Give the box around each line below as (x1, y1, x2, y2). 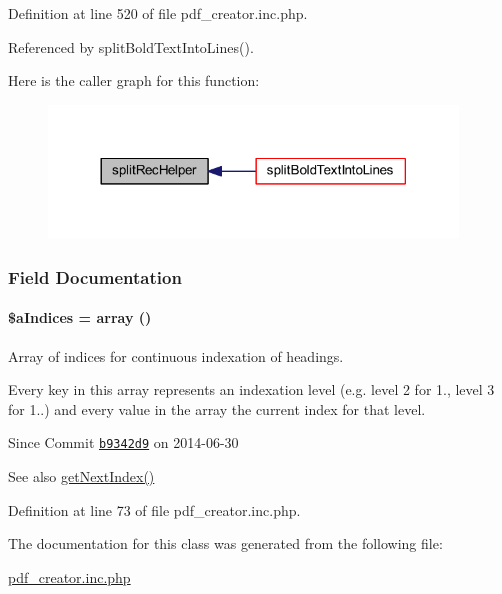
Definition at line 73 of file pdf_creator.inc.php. (8, 499, 301, 520)
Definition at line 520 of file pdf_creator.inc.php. (8, 3, 308, 23)
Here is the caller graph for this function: (8, 70, 260, 91)
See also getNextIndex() (8, 466, 155, 487)
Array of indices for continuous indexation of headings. (8, 345, 344, 366)
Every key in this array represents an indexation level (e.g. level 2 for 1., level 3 (8, 379, 495, 400)
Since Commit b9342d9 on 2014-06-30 (8, 432, 239, 453)
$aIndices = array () (8, 307, 152, 328)
